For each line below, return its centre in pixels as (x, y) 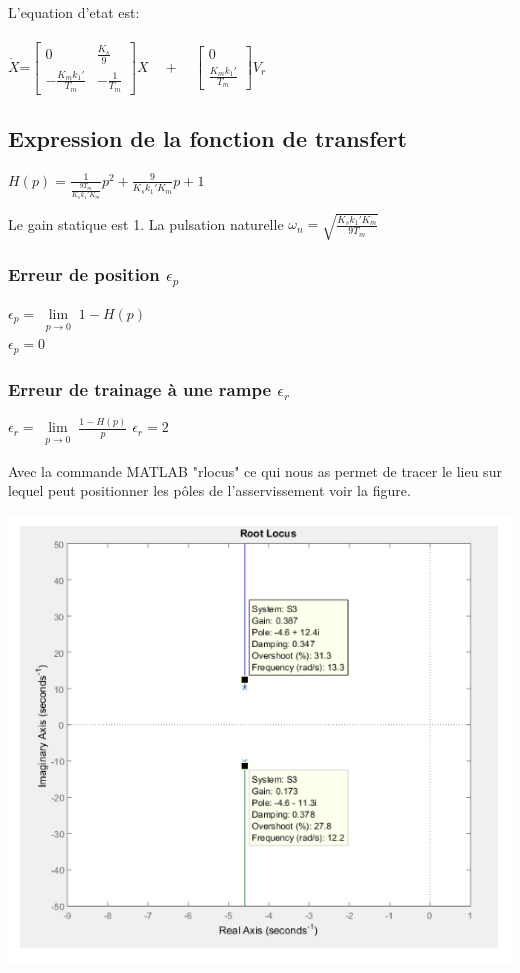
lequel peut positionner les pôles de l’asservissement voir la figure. (209, 490)
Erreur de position (84, 274)
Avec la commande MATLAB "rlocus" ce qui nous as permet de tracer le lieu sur (255, 470)
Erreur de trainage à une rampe (140, 388)
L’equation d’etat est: (74, 12)
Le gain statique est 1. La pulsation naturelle (146, 223)
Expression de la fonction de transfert (207, 138)
